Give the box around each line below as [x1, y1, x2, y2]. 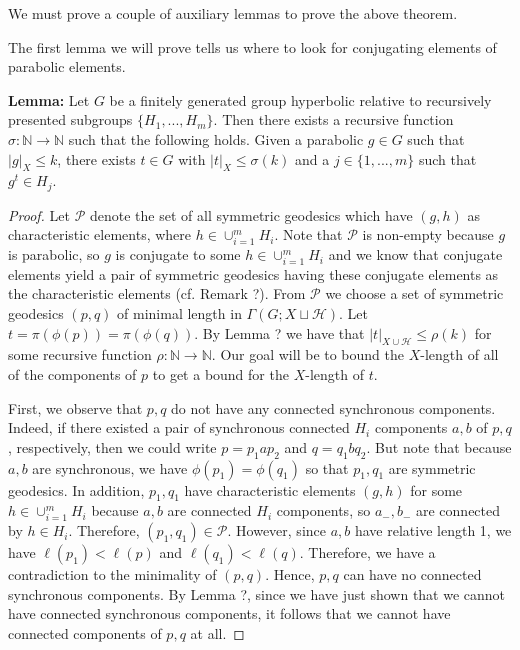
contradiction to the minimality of [8, 564, 217, 585]
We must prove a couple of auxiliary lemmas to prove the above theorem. [8, 3, 458, 23]
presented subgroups [8, 109, 133, 130]
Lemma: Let [8, 89, 90, 110]
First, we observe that [8, 397, 143, 418]
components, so [276, 500, 371, 521]
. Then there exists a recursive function [213, 109, 454, 130]
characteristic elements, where [8, 224, 192, 245]
